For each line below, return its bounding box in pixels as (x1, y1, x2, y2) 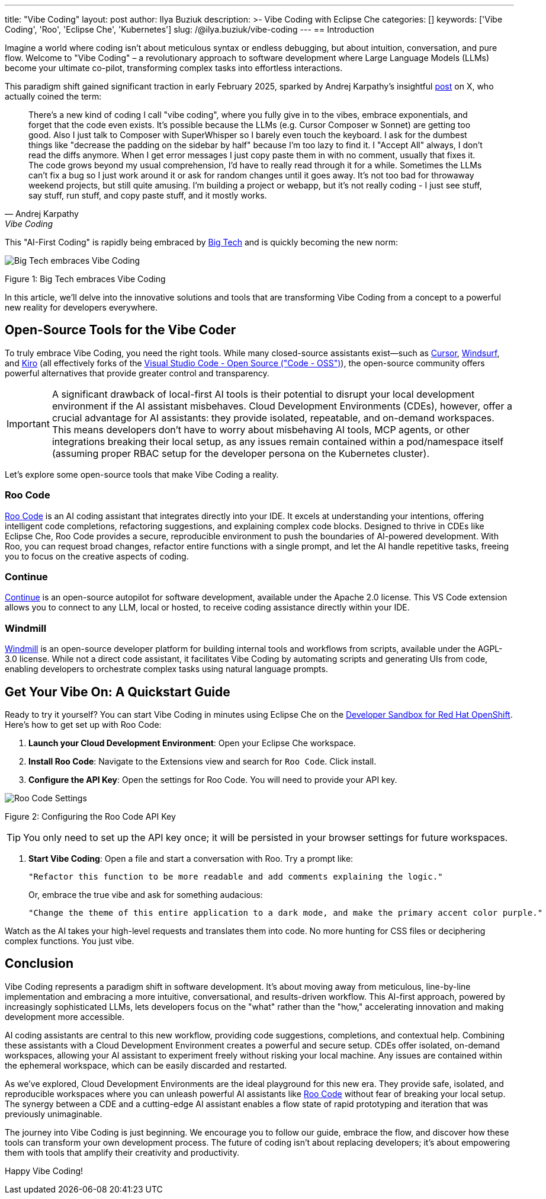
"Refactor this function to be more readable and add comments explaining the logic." (28, 871, 443, 881)
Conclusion (5, 956, 74, 971)
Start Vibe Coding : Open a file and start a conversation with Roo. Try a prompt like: (28, 853, 354, 864)
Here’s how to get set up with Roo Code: (5, 719, 162, 730)
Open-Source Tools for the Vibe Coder (5, 322, 236, 338)
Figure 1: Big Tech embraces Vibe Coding (5, 274, 166, 284)
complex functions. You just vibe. (5, 935, 134, 946)
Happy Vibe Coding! (5, 1165, 83, 1176)
